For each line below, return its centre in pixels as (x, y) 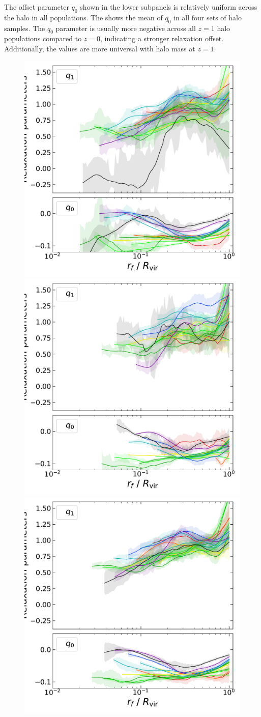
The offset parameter (37, 7)
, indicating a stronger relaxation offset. (162, 38)
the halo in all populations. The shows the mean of (83, 17)
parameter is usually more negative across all (126, 28)
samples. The (25, 28)
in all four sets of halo (208, 17)
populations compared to (43, 38)
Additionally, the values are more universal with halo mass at (100, 48)
